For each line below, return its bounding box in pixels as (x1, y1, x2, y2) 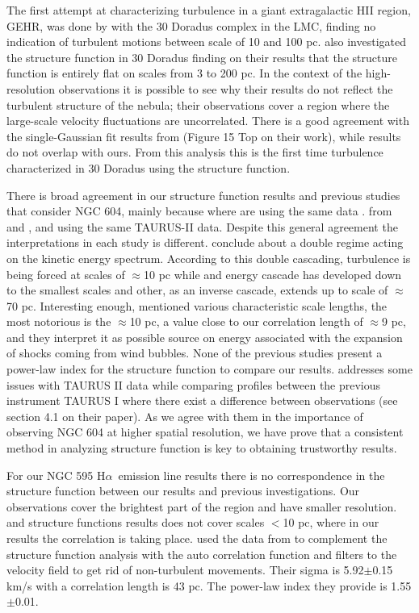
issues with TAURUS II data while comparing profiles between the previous (6, 376, 381, 393)
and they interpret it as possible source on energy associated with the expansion (6, 328, 403, 345)
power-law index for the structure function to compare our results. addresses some (6, 361, 413, 377)
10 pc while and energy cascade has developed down (144, 265, 402, 282)
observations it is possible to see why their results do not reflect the (58, 80, 393, 97)
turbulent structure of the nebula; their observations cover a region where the (6, 96, 390, 113)
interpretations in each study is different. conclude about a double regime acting (6, 234, 404, 251)
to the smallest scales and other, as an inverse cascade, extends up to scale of (6, 281, 388, 298)
